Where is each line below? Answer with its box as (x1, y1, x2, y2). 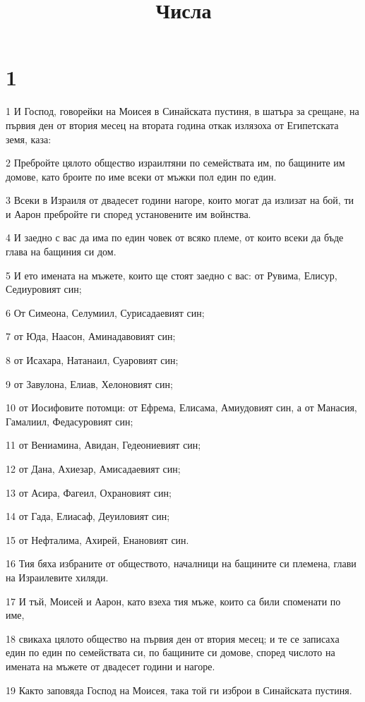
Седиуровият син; (6, 282, 82, 296)
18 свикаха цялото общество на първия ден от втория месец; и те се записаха (6, 631, 340, 646)
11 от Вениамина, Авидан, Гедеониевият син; (6, 437, 201, 452)
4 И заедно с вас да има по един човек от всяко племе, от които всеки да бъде (6, 230, 344, 245)
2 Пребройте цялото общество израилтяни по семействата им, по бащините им (6, 155, 345, 170)
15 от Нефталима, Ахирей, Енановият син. (6, 532, 189, 547)
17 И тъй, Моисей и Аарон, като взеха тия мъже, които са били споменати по (6, 593, 341, 608)
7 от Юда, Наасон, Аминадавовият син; (6, 329, 176, 344)
